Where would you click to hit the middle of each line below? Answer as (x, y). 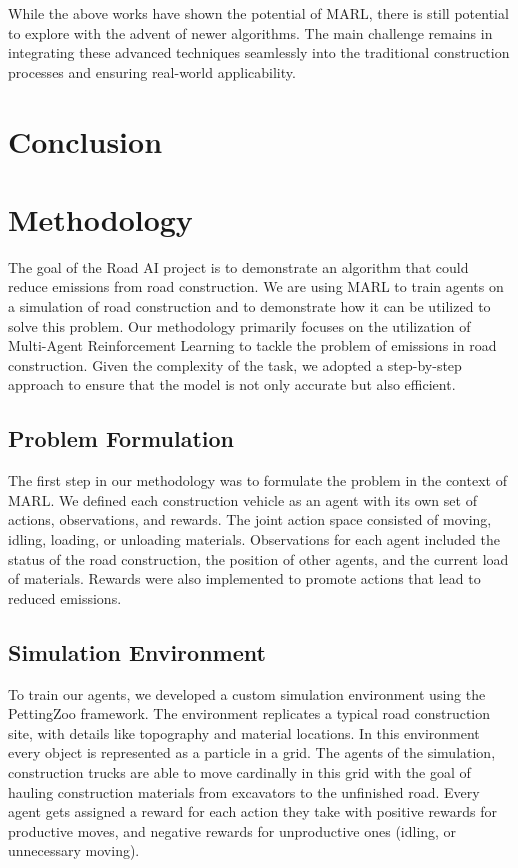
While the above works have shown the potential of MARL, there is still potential (258, 13)
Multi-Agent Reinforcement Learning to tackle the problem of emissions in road (252, 345)
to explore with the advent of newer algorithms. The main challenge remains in (250, 32)
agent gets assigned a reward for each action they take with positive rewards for (253, 811)
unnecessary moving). (74, 850)
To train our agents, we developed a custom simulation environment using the (247, 693)
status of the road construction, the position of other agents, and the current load (258, 558)
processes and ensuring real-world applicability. (152, 71)
